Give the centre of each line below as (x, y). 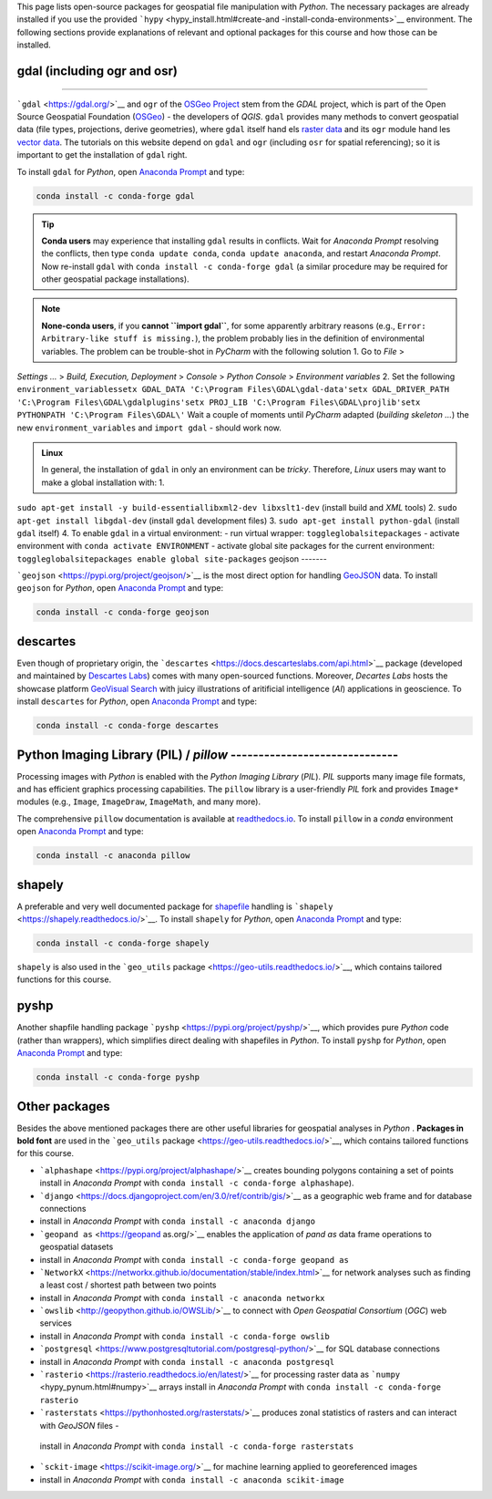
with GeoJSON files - (79, 1425)
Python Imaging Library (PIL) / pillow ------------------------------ (208, 755)
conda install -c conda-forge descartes (127, 726)
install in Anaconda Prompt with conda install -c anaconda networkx (182, 1297)
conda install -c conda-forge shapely (123, 943)
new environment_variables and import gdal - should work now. (149, 428)
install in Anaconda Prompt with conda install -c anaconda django (178, 1221)
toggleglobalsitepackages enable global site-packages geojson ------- (172, 558)
